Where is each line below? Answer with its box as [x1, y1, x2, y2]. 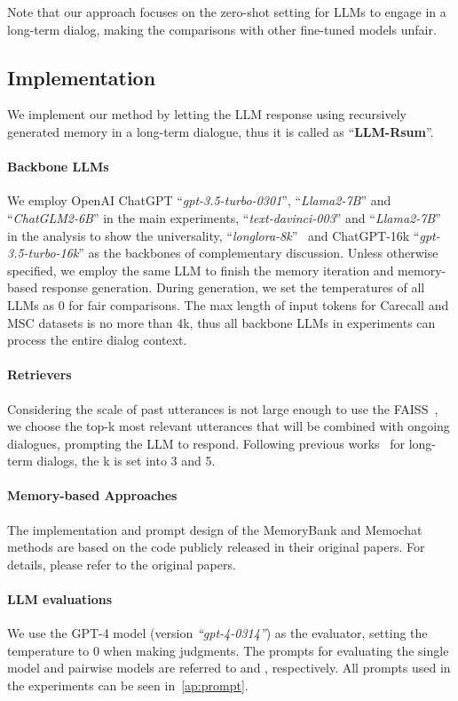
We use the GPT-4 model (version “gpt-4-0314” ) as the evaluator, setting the [7, 624, 428, 642]
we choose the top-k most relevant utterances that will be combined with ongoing [7, 417, 450, 435]
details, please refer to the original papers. [7, 554, 236, 573]
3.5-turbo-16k [7, 243, 79, 262]
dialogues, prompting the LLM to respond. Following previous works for [7, 434, 405, 452]
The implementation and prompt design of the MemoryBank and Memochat [7, 520, 422, 538]
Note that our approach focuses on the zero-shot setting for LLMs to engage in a [7, 3, 446, 20]
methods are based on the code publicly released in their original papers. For [7, 538, 425, 556]
